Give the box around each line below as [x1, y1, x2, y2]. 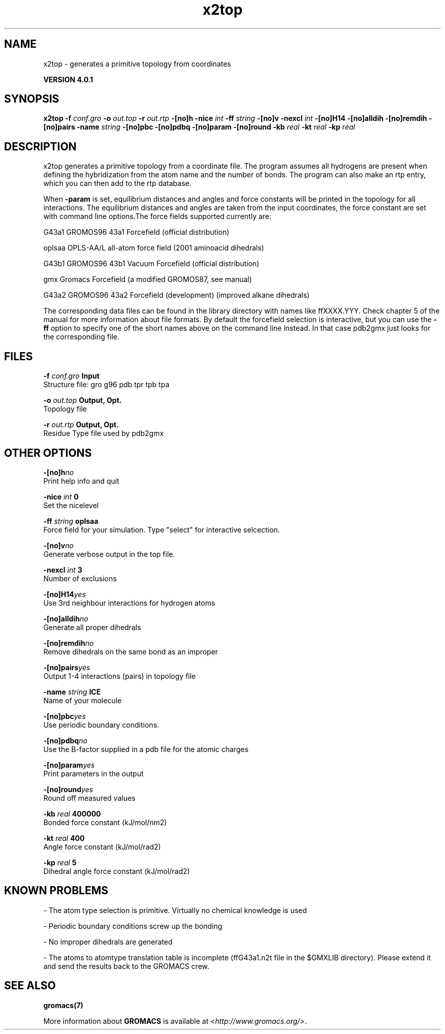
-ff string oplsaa [43, 516, 99, 525]
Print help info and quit [43, 476, 119, 485]
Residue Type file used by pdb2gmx [43, 429, 164, 438]
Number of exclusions [43, 574, 117, 583]
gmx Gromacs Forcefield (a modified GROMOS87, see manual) [43, 275, 252, 284]
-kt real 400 [43, 833, 85, 842]
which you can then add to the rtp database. [43, 179, 192, 188]
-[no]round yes [43, 785, 93, 794]
